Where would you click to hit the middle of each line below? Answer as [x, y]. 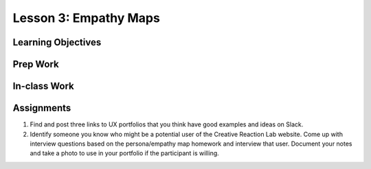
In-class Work [44, 86]
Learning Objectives [57, 42]
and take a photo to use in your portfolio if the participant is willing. [124, 153]
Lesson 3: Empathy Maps [87, 18]
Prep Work [36, 64]
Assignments [42, 108]
